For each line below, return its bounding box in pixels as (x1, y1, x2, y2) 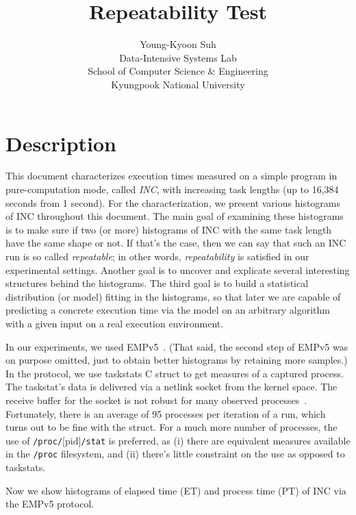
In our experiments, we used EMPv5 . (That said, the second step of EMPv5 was (5, 339, 348, 353)
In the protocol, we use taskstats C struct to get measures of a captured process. (5, 366, 344, 380)
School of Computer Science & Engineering (88, 64, 268, 78)
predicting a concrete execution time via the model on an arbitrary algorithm (5, 303, 330, 317)
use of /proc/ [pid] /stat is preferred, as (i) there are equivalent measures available (5, 433, 351, 447)
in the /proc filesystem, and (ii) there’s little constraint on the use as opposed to (5, 447, 345, 461)
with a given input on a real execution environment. (5, 316, 224, 330)
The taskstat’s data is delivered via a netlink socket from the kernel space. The (5, 379, 338, 394)
